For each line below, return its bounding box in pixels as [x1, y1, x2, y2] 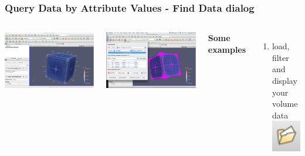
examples [208, 43, 246, 55]
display [272, 74, 297, 86]
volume [272, 97, 298, 110]
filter [272, 51, 289, 63]
